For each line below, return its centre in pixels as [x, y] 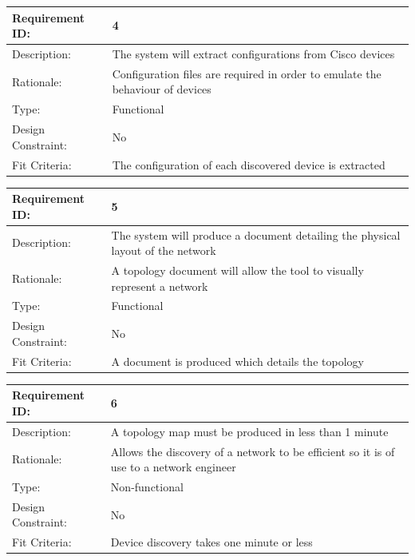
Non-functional [147, 487]
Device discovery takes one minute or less [211, 542]
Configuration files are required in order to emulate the [247, 73]
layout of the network [164, 250]
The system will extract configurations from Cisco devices [253, 53]
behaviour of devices [162, 89]
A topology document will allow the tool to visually [237, 270]
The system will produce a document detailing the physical [256, 234]
